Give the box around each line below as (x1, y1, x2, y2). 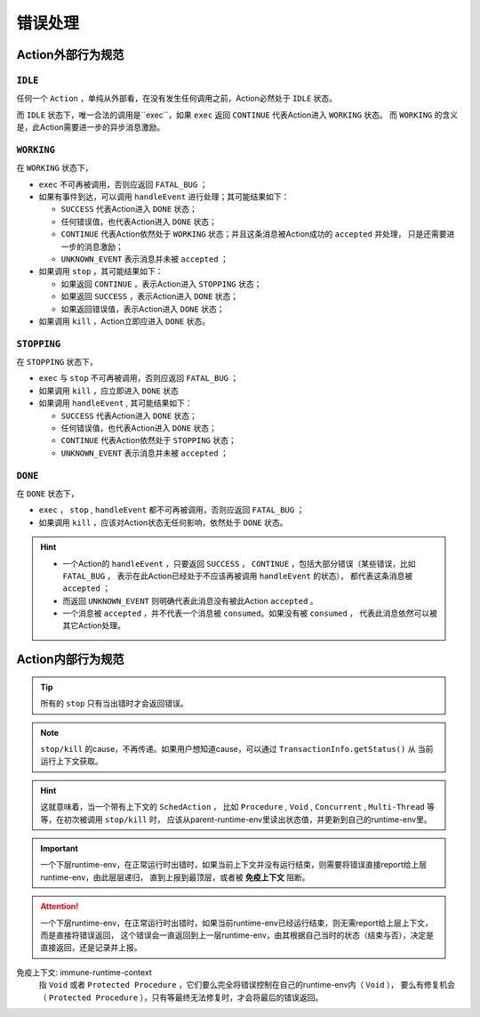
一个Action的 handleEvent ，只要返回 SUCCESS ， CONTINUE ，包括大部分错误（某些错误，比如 (62, 558, 417, 569)
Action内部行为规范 (16, 652, 124, 667)
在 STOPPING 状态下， (16, 357, 98, 367)
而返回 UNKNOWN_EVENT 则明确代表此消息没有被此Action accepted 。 (62, 595, 319, 606)
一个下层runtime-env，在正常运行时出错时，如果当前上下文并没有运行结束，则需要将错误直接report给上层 (40, 860, 427, 870)
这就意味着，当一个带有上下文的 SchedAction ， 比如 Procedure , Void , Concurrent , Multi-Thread (40, 802, 426, 812)
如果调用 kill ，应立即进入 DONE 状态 (38, 385, 180, 396)
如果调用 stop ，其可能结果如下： (38, 266, 164, 277)
